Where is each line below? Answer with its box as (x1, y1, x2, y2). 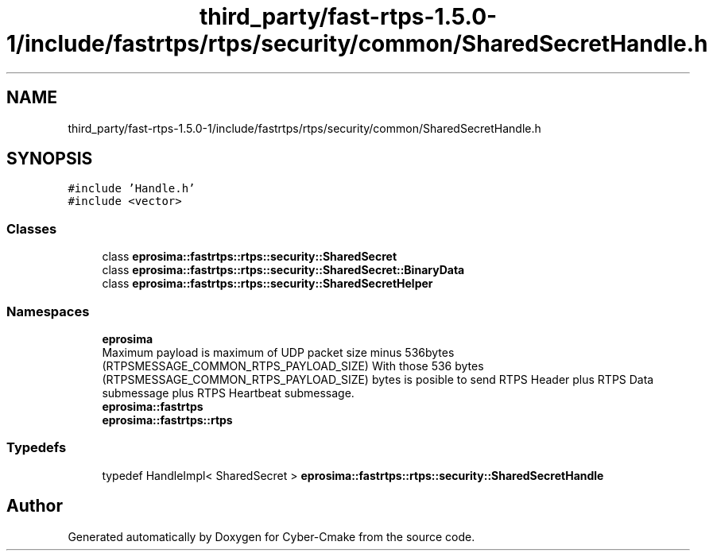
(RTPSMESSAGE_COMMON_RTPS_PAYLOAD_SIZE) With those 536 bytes (102, 358, 484, 373)
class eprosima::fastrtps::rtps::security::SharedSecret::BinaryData (102, 263, 465, 277)
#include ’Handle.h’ (68, 182, 196, 195)
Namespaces (6, 303, 90, 319)
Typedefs (6, 439, 67, 456)
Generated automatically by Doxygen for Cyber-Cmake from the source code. (68, 529, 475, 543)
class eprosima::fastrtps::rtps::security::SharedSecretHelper (102, 277, 433, 291)
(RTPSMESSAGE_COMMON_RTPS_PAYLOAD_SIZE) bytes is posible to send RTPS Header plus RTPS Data (102, 372, 654, 386)
